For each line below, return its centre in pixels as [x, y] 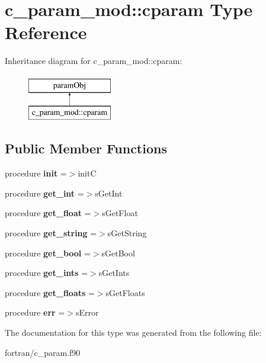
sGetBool [118, 253]
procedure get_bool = [48, 253]
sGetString [127, 233]
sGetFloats [125, 292]
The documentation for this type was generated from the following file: [133, 333]
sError [87, 312]
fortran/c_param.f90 [43, 352]
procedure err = [35, 312]
